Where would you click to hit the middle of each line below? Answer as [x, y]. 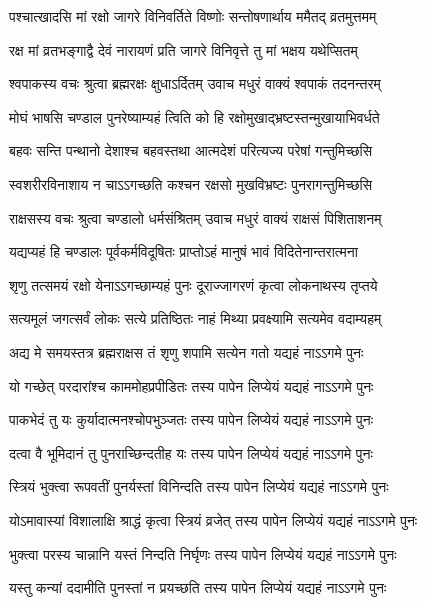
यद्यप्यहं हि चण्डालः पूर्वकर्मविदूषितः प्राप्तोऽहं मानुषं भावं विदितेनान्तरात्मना [183, 251]
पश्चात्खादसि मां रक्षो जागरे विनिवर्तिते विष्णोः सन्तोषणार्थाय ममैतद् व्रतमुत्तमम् [193, 16]
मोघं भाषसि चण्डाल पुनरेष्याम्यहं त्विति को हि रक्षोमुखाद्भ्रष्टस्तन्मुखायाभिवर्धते [194, 116]
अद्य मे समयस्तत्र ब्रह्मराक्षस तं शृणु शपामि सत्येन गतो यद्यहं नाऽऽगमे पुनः [186, 351]
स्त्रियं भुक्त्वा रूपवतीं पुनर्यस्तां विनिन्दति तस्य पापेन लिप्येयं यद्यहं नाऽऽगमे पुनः [199, 486]
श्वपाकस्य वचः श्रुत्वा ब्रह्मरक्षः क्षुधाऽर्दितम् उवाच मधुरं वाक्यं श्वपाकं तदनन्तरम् [195, 83]
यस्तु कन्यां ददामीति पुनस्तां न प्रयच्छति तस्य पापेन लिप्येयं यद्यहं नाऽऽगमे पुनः [198, 587]
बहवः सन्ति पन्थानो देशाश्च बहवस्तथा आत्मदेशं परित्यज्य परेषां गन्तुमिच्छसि [191, 150]
